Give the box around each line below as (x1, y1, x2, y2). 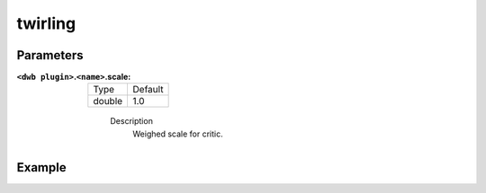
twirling (16, 13, 76, 33)
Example (16, 160, 67, 175)
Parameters (16, 48, 84, 63)
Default (132, 83, 164, 96)
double (93, 95, 123, 108)
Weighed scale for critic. (132, 128, 224, 139)
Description (110, 116, 153, 127)
